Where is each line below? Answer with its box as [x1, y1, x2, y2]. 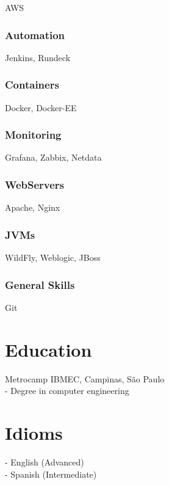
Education [5, 337, 92, 362]
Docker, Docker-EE [5, 101, 77, 114]
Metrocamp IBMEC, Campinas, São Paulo [5, 372, 165, 385]
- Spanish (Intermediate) [5, 467, 97, 480]
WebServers [5, 177, 64, 192]
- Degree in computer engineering [5, 384, 129, 397]
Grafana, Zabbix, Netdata [5, 151, 102, 164]
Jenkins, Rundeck [5, 51, 71, 64]
